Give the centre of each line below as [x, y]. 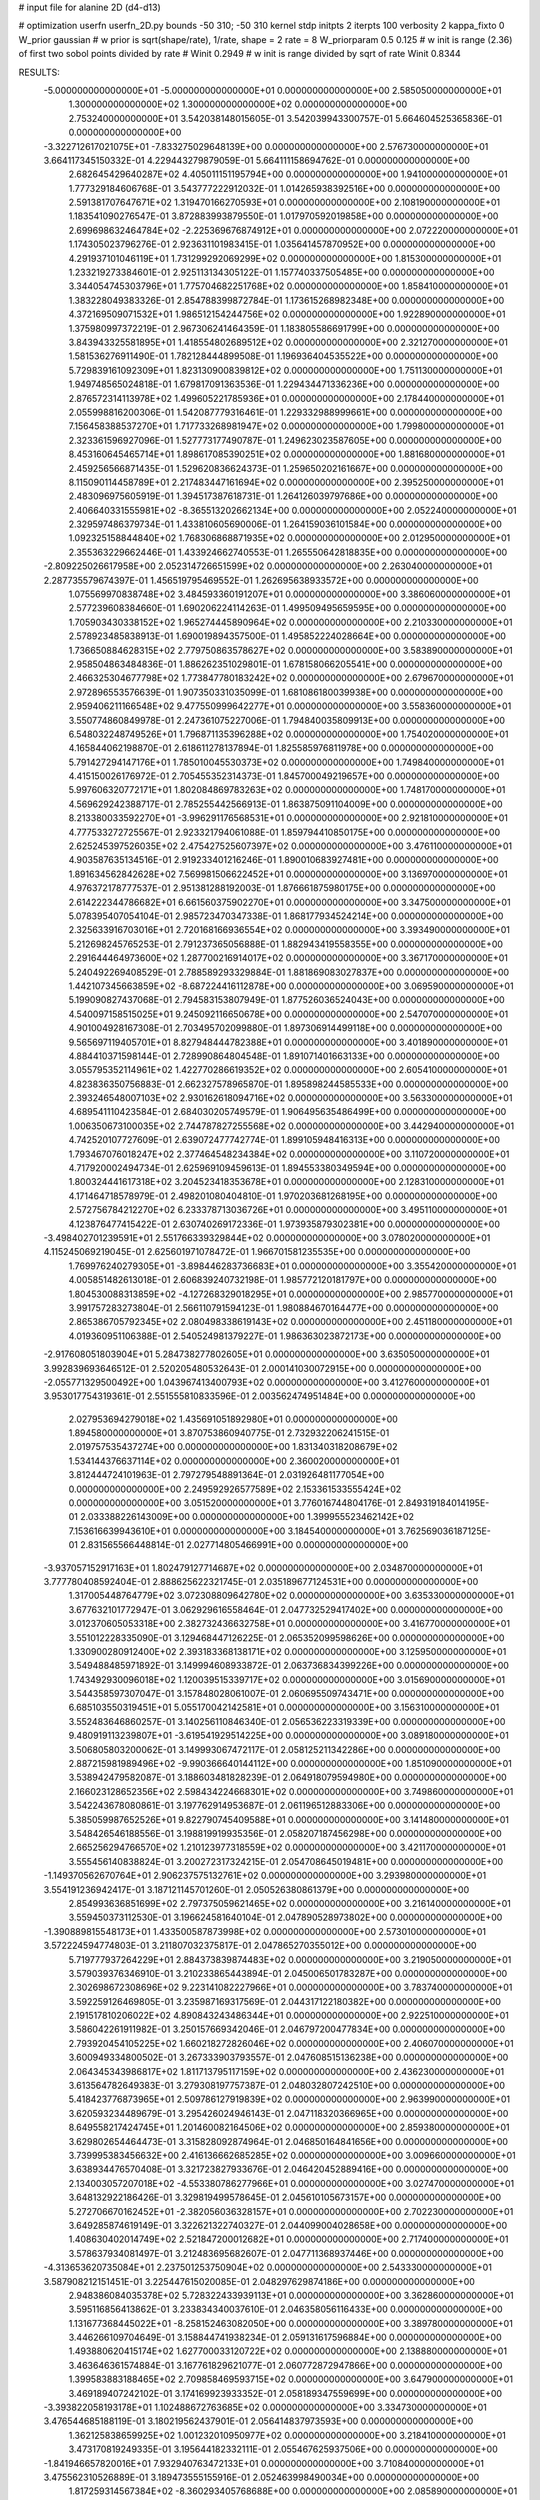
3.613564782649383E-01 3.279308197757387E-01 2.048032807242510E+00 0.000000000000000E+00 [286, 2086]
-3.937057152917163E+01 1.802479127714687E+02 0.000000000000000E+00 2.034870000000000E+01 [263, 1567]
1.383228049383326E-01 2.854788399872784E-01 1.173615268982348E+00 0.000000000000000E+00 [286, 300]
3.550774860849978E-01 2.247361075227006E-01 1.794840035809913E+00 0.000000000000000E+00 [286, 720]
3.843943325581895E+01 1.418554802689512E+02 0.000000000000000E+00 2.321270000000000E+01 [288, 342]
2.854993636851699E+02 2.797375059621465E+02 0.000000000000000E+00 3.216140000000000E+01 [290, 1903]
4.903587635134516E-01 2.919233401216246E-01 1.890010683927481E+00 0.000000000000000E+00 [283, 860]
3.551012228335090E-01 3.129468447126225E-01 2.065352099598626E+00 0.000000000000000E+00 [286, 1637]
